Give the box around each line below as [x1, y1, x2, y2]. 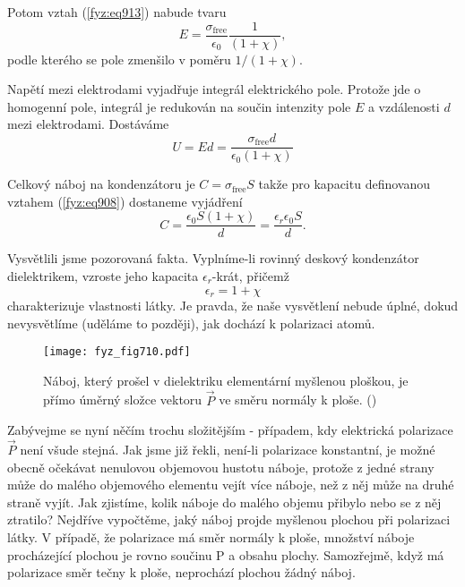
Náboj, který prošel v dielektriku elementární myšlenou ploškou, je [43, 370, 409, 389]
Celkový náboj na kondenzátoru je [7, 174, 195, 193]
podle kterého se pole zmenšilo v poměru [7, 49, 231, 68]
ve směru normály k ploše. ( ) [219, 390, 377, 409]
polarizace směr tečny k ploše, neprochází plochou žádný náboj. [7, 563, 356, 582]
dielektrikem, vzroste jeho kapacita [7, 266, 199, 285]
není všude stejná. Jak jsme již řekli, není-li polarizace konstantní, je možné [20, 440, 435, 459]
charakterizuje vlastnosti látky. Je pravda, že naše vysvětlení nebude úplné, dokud [7, 295, 459, 314]
